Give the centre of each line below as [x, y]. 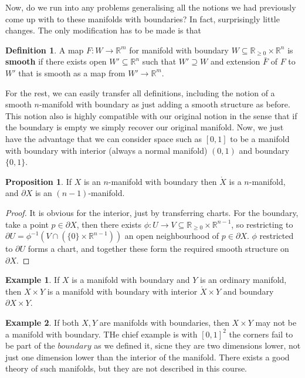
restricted [277, 236]
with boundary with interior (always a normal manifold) [106, 150]
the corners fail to [261, 334]
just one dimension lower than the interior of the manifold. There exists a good [148, 357]
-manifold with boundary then [162, 181]
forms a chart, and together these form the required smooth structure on [158, 249]
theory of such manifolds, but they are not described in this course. [126, 368]
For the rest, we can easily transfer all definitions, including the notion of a [140, 92]
